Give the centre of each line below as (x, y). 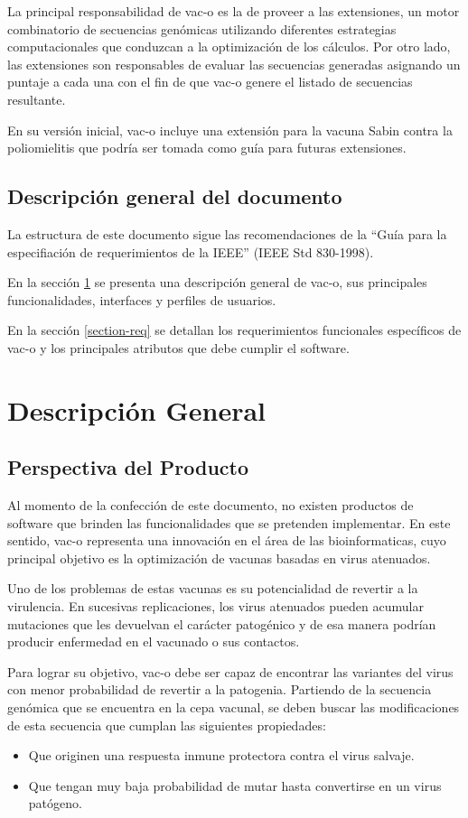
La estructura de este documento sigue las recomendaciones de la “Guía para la (227, 233)
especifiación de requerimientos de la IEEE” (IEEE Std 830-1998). (191, 251)
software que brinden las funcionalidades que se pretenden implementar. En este (229, 522)
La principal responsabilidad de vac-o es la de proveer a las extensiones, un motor (234, 11)
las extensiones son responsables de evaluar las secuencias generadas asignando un (234, 64)
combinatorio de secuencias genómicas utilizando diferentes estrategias (202, 28)
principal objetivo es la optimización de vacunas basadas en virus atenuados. (219, 558)
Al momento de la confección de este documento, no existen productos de (211, 505)
